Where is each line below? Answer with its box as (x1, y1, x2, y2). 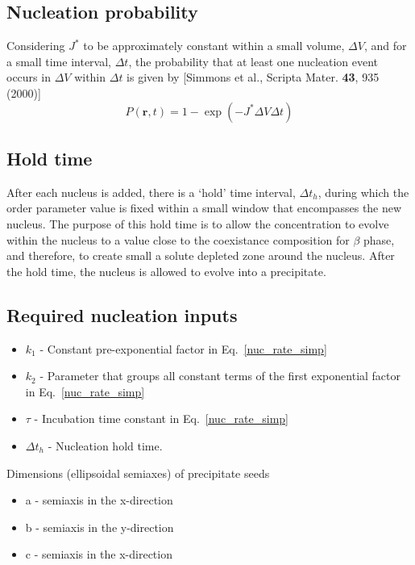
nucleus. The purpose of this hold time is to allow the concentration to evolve (6, 215, 389, 232)
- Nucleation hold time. (48, 437, 163, 454)
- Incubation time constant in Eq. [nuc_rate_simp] (34, 410, 288, 427)
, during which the (317, 183, 409, 200)
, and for (363, 37, 407, 54)
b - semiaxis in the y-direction (25, 518, 174, 535)
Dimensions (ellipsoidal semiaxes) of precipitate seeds (6, 464, 270, 481)
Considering (6, 37, 65, 54)
